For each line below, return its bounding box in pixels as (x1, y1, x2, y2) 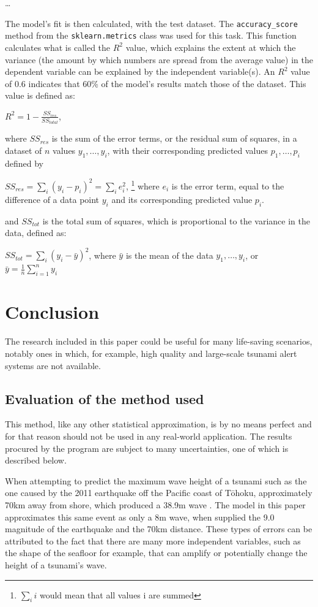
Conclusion (5, 299, 100, 324)
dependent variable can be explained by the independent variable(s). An (5, 65, 275, 78)
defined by (5, 156, 44, 169)
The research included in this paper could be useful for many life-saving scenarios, (5, 335, 312, 348)
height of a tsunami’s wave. (5, 558, 107, 571)
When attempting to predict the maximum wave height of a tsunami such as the (5, 474, 307, 487)
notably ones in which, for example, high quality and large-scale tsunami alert (5, 346, 297, 359)
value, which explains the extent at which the (125, 40, 296, 53)
